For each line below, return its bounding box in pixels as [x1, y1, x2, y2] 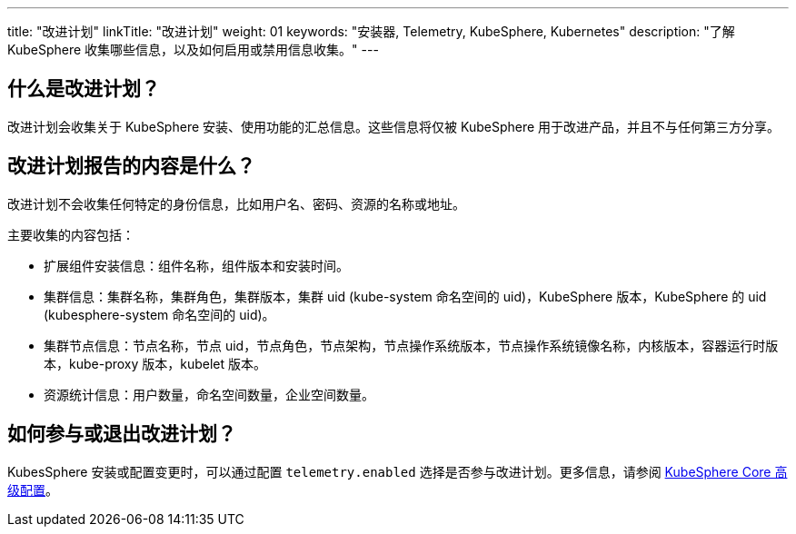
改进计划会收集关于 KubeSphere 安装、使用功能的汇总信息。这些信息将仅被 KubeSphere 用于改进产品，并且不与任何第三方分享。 [7, 118, 781, 134]
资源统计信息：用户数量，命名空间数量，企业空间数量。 [44, 386, 374, 402]
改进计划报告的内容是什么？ [7, 154, 255, 178]
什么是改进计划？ [7, 77, 160, 101]
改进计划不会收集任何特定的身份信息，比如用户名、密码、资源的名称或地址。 [7, 195, 465, 212]
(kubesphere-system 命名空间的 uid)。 [44, 306, 275, 322]
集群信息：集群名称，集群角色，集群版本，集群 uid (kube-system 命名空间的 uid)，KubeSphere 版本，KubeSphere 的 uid [44, 288, 767, 304]
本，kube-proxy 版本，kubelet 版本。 [44, 355, 267, 371]
